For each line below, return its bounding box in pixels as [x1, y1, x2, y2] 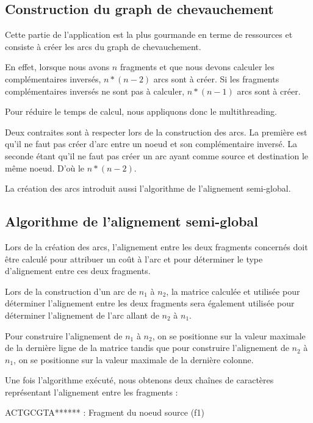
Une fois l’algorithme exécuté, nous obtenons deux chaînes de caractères [5, 374, 274, 386]
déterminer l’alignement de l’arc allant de [5, 308, 159, 321]
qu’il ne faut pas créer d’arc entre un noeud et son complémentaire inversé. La [5, 137, 297, 150]
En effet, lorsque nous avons [5, 60, 110, 73]
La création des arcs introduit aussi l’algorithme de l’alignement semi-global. [5, 182, 291, 195]
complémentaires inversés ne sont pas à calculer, [5, 84, 185, 97]
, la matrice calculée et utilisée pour [166, 284, 300, 297]
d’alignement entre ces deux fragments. [5, 264, 151, 277]
